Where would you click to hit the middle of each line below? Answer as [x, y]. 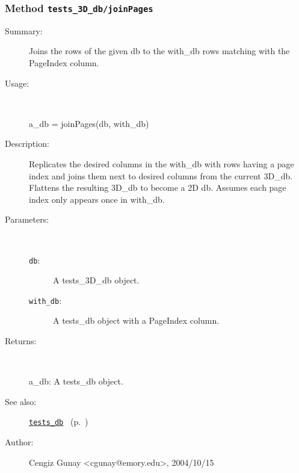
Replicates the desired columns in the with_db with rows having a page [162, 163]
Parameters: [27, 219]
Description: [27, 144]
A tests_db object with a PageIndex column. [136, 320]
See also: [21, 401]
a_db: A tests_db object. [76, 381]
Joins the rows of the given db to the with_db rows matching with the [159, 51]
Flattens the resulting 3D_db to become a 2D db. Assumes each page [158, 187]
